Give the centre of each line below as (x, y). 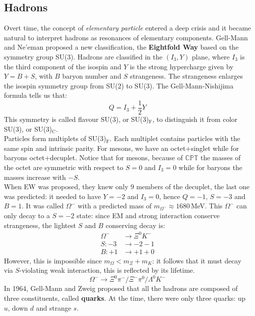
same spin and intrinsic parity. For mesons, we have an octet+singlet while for (122, 148)
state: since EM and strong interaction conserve (148, 215)
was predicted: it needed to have (52, 196)
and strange (54, 307)
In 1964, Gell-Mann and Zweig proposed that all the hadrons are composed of (121, 288)
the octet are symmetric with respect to (64, 167)
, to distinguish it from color (195, 119)
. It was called (43, 206)
